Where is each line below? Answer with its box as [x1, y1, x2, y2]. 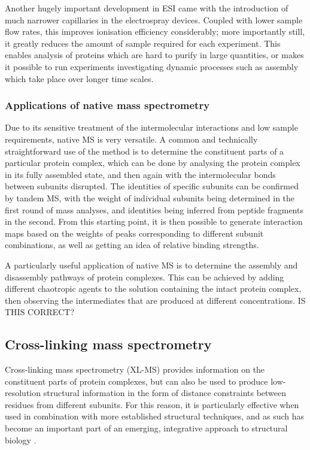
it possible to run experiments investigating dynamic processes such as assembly [5, 60, 299, 73]
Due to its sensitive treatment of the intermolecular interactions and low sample [5, 121, 298, 134]
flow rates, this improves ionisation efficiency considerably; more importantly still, [5, 25, 305, 38]
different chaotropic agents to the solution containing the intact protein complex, [5, 282, 302, 295]
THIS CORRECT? [5, 306, 75, 318]
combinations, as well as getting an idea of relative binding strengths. [5, 238, 259, 251]
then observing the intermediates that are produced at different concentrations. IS [5, 294, 306, 306]
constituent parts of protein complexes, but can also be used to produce [5, 375, 268, 387]
